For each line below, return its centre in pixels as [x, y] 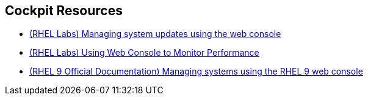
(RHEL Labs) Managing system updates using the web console [155, 34]
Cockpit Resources [64, 11]
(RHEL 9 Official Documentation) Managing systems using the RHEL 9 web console [196, 72]
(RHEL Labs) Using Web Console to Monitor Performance [144, 53]
